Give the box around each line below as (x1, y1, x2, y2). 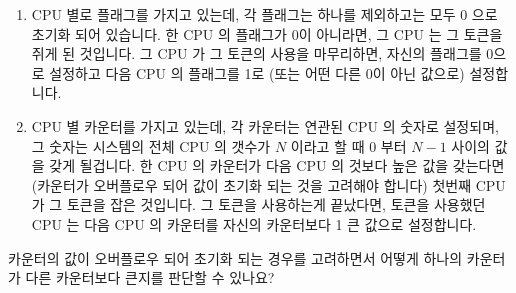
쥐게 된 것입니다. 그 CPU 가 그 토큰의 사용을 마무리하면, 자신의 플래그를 (31, 43, 482, 64)
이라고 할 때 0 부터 (290, 135, 407, 156)
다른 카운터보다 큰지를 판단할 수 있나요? (25, 267, 275, 288)
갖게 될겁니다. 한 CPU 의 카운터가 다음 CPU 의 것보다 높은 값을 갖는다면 (49, 155, 505, 176)
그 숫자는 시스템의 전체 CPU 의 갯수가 (31, 135, 271, 156)
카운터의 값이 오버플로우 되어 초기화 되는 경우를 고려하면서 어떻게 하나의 (8, 247, 463, 268)
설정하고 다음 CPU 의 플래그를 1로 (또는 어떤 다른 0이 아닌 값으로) (49, 62, 465, 83)
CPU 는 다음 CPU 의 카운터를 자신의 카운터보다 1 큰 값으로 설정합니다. (31, 213, 477, 234)
